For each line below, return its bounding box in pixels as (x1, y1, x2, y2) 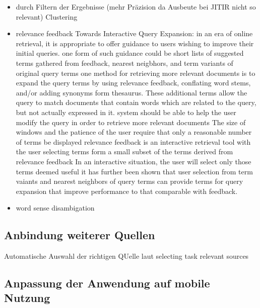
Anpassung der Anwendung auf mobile (4, 275, 210, 291)
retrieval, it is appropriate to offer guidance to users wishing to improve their (16, 38, 254, 48)
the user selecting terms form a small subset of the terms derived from (16, 146, 233, 157)
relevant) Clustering (16, 11, 78, 22)
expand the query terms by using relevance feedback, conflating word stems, (16, 77, 251, 88)
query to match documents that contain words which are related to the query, (16, 97, 256, 108)
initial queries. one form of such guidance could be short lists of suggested (16, 48, 244, 58)
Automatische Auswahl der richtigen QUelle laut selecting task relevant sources (4, 251, 249, 261)
